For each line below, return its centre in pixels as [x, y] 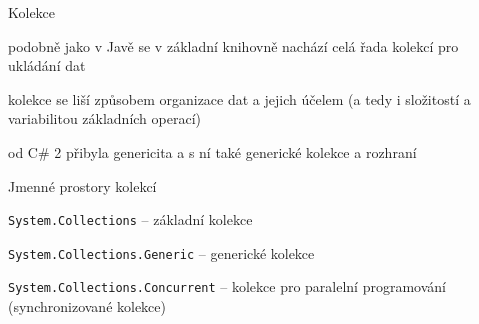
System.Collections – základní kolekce [130, 219]
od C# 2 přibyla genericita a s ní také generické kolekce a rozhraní [212, 151]
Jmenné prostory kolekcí [82, 185]
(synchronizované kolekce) [87, 306]
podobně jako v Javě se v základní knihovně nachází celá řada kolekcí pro [233, 45]
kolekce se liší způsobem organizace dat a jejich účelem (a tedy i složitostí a [239, 98]
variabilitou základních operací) [105, 118]
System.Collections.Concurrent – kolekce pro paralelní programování [227, 286]
